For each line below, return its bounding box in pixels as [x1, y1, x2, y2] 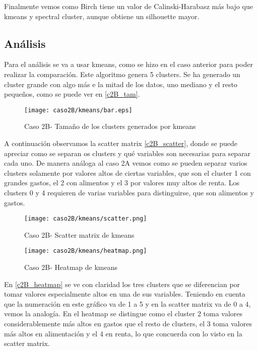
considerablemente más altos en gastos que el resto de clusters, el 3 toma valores [4, 318, 252, 329]
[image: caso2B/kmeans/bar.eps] [24, 106, 133, 114]
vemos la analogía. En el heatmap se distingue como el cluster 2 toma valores [4, 308, 243, 319]
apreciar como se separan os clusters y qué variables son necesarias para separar [4, 148, 251, 158]
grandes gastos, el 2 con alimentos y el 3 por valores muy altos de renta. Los [4, 177, 240, 188]
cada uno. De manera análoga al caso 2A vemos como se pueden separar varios [4, 158, 247, 168]
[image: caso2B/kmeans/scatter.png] [24, 215, 147, 223]
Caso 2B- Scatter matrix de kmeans [24, 229, 135, 240]
